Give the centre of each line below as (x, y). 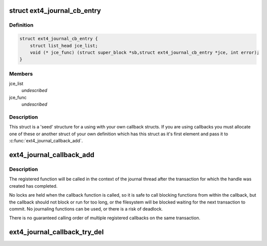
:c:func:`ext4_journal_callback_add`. (46, 141)
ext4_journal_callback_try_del (56, 232)
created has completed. (33, 186)
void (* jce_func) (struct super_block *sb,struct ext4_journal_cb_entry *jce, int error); (145, 52)
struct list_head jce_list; (64, 45)
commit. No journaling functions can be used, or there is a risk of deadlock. (86, 209)
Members (21, 74)
